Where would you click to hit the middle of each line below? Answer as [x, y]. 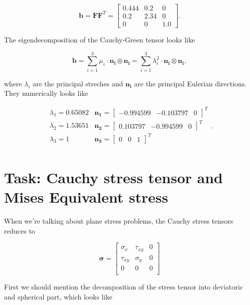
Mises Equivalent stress [86, 197]
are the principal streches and [78, 83]
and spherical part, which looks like [58, 296]
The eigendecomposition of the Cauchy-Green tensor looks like [100, 40]
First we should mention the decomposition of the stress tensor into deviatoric [124, 287]
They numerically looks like [46, 93]
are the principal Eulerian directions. [190, 83]
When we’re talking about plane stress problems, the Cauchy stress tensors [119, 220]
